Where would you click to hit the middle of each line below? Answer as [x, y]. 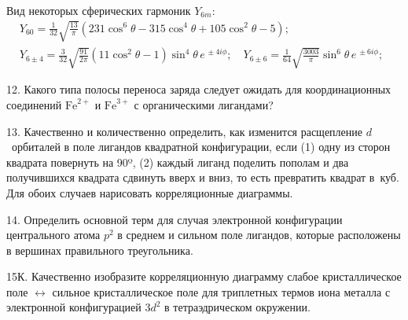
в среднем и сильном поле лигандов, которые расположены [259, 235]
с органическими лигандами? [204, 104]
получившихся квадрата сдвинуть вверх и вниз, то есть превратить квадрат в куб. [203, 177]
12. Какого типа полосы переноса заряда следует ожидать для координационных [199, 89]
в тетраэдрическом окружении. [237, 307]
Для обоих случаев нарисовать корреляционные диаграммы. [150, 192]
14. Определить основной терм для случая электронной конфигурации [175, 219]
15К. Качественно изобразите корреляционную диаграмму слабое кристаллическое [204, 276]
